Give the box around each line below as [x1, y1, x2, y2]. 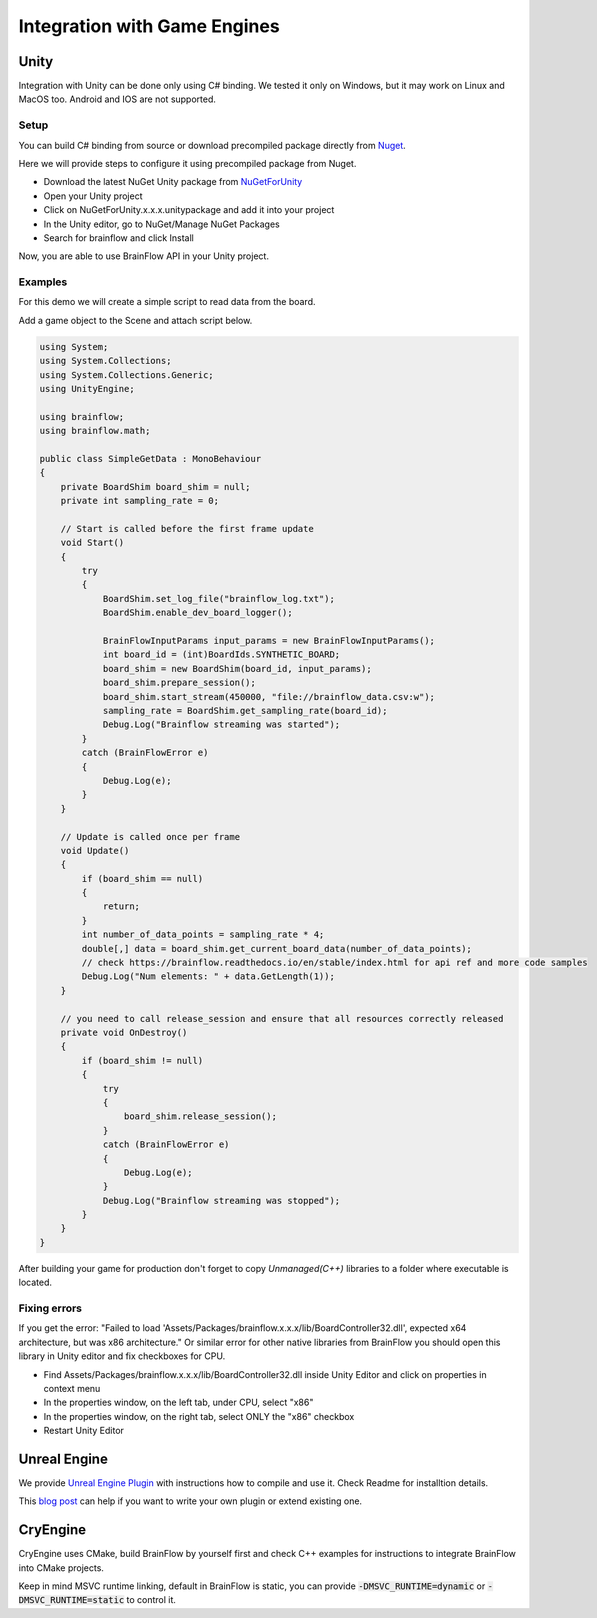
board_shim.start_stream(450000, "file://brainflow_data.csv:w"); [102, 691, 435, 702]
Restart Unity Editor [43, 1425, 125, 1437]
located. [18, 1276, 52, 1289]
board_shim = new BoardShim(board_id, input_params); [102, 663, 372, 674]
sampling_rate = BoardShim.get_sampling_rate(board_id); [102, 705, 388, 716]
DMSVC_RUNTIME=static [18, 1595, 125, 1606]
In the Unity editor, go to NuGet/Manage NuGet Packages [43, 218, 280, 230]
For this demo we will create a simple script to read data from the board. [18, 296, 316, 308]
